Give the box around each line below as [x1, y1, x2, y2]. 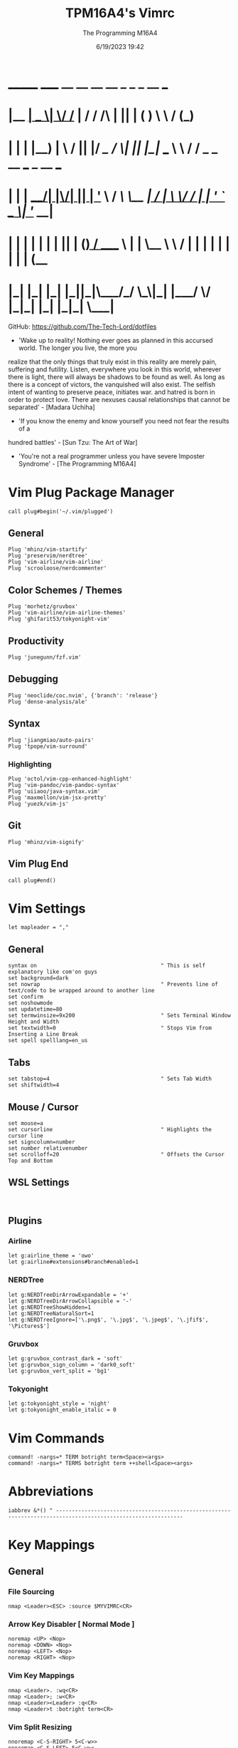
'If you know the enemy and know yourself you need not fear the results [18, 416, 229, 425]
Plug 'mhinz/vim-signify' [8, 838, 85, 845]
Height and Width [8, 1018, 60, 1026]
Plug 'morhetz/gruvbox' [8, 603, 79, 610]
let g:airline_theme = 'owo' [8, 1253, 94, 1260]
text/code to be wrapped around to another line [8, 987, 155, 994]
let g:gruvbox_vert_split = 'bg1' [8, 1367, 111, 1375]
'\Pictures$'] [8, 1322, 50, 1330]
